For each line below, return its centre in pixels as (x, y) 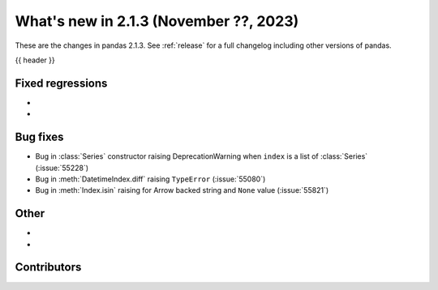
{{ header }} (35, 60)
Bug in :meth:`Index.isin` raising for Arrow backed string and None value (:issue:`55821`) (182, 190)
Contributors (48, 267)
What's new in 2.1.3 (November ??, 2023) (157, 21)
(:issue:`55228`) (62, 168)
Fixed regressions (61, 83)
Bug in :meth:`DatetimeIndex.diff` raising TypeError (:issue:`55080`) (150, 179)
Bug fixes (39, 137)
